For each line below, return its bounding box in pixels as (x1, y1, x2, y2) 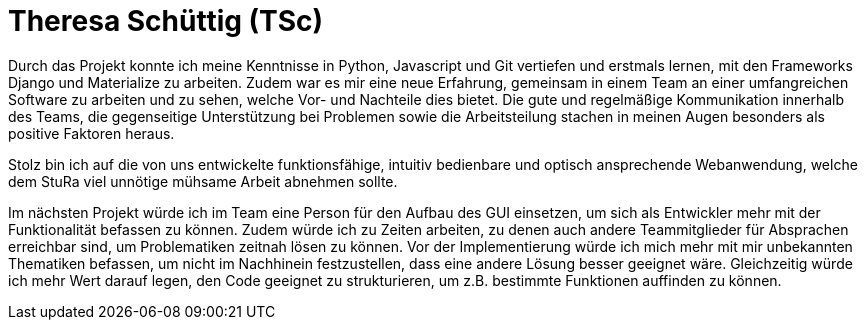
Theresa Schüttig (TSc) (8, 4, 324, 38)
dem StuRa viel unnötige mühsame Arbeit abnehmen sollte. (8, 172, 398, 190)
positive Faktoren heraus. (8, 124, 175, 142)
